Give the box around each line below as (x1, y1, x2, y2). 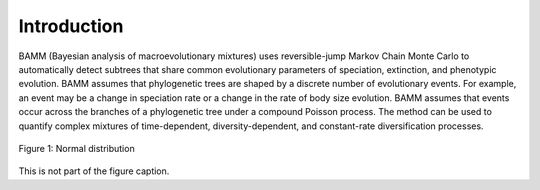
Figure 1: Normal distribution (18, 142, 135, 154)
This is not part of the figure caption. (18, 165, 170, 177)
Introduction (18, 15, 124, 37)
